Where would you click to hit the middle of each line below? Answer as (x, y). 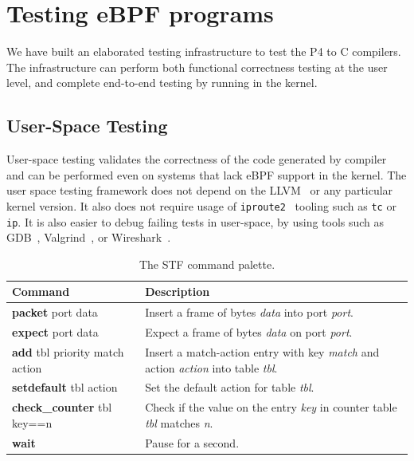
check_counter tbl (62, 407)
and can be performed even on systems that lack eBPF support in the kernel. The (207, 174)
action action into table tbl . (211, 367)
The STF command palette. (207, 264)
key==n (32, 422)
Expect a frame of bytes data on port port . (249, 332)
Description (178, 292)
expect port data (55, 332)
